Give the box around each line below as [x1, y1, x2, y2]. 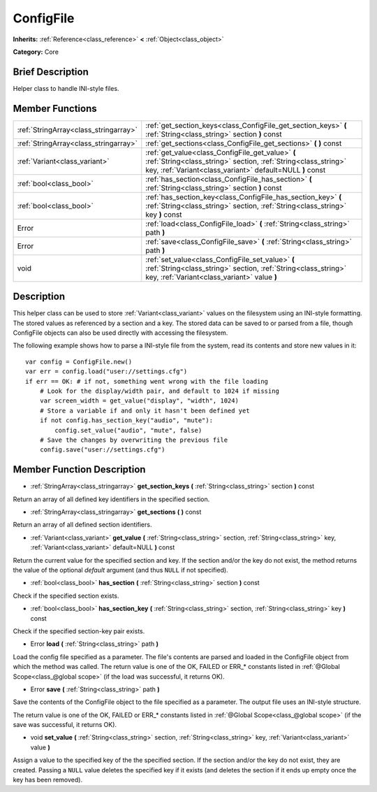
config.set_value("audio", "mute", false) [54, 426, 202, 434]
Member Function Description [13, 463, 146, 475]
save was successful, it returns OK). [13, 721, 117, 729]
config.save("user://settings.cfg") [39, 446, 165, 454]
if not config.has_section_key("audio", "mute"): [39, 417, 213, 424]
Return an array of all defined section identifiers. [13, 521, 152, 529]
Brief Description [13, 66, 89, 78]
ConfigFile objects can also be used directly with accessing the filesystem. [13, 329, 228, 337]
